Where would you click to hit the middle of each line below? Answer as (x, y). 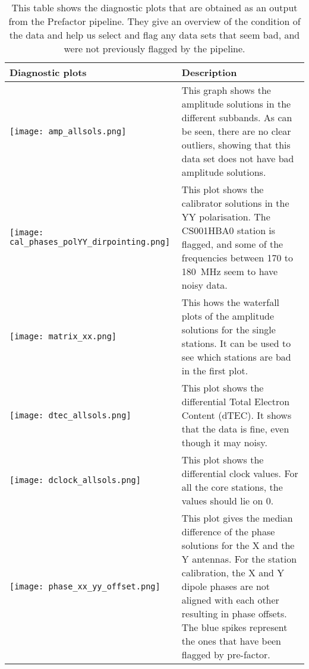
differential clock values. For (240, 473)
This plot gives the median (237, 518)
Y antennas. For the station (239, 559)
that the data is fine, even (235, 429)
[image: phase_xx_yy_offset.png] (85, 586)
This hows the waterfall (231, 302)
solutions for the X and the (238, 545)
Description (209, 72)
